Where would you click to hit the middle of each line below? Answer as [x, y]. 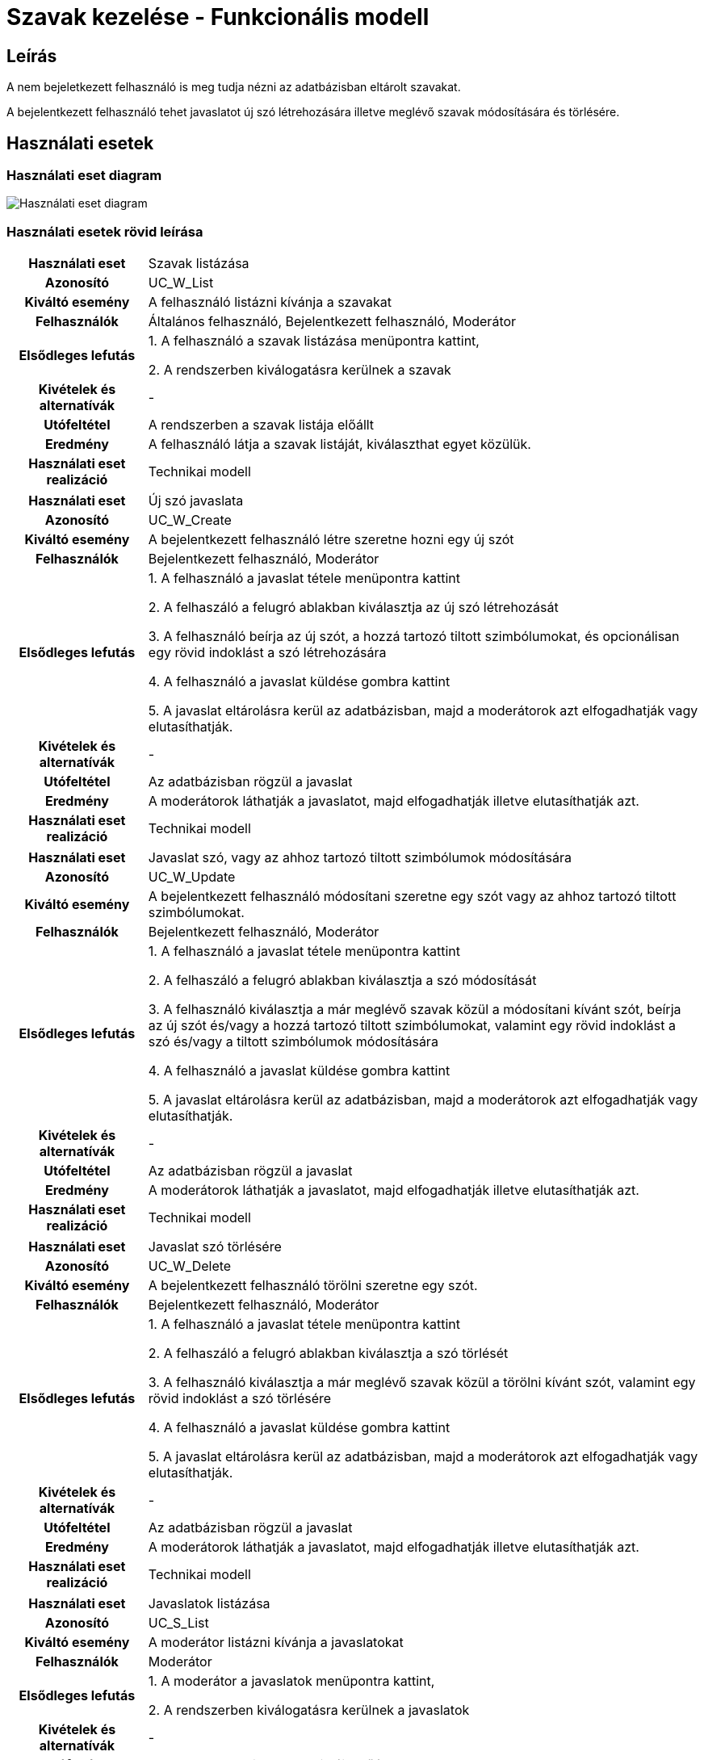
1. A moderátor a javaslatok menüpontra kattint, [291, 1681]
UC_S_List [178, 1623]
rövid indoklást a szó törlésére [240, 1399]
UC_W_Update [192, 877]
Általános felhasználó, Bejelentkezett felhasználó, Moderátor [332, 322]
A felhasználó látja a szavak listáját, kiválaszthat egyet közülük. [339, 444]
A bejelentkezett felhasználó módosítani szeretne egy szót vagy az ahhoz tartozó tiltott [412, 897]
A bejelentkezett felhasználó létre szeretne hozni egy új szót [331, 540]
